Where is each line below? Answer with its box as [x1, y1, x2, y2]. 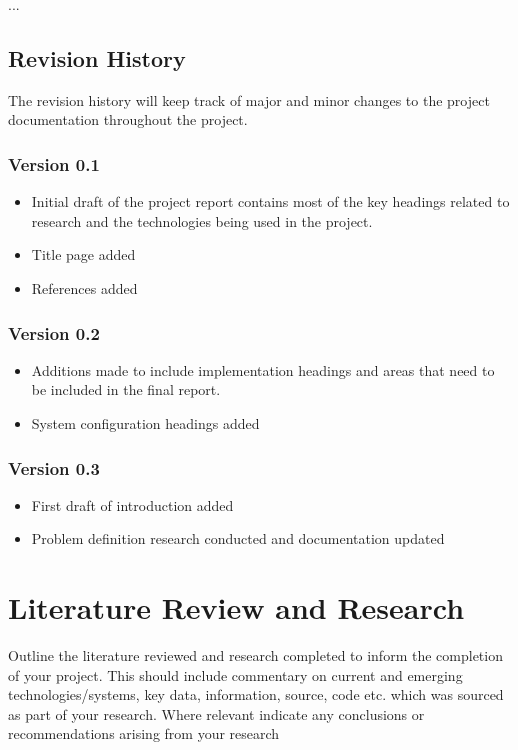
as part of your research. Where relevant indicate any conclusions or [8, 703, 425, 724]
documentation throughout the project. [8, 109, 248, 130]
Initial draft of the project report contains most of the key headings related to [31, 191, 510, 212]
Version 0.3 [8, 455, 100, 480]
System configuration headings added [31, 412, 260, 433]
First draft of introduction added [31, 494, 234, 515]
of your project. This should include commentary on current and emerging [8, 664, 463, 685]
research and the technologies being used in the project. [31, 210, 373, 231]
